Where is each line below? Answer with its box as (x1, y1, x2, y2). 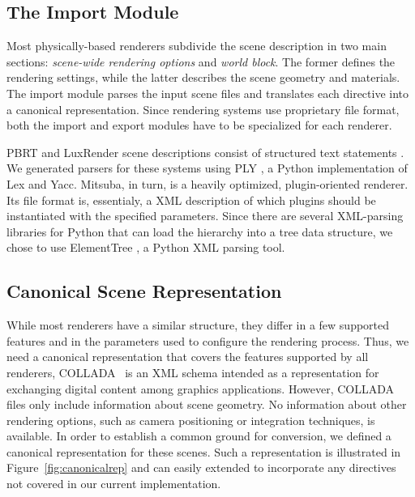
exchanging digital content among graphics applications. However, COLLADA (6, 380, 394, 397)
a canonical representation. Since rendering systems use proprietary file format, (6, 100, 400, 117)
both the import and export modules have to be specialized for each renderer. (6, 117, 392, 134)
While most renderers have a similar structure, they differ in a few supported (6, 316, 390, 333)
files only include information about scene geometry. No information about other (6, 396, 407, 413)
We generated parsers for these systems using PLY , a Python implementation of (6, 159, 408, 176)
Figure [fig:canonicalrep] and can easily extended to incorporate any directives (6, 459, 396, 476)
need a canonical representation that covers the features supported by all (6, 348, 369, 365)
